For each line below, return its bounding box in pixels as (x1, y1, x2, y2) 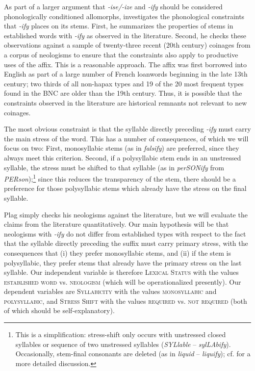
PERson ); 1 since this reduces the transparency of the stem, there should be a (4, 172, 236, 184)
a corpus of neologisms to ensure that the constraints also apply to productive (4, 49, 238, 59)
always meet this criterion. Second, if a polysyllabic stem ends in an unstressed (4, 152, 241, 162)
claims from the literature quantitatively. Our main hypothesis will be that (4, 219, 229, 229)
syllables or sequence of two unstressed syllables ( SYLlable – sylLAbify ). (15, 339, 231, 349)
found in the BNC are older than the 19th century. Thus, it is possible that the (4, 88, 242, 98)
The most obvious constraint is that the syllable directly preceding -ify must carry (4, 124, 251, 134)
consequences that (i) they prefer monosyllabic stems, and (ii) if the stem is (4, 247, 231, 258)
